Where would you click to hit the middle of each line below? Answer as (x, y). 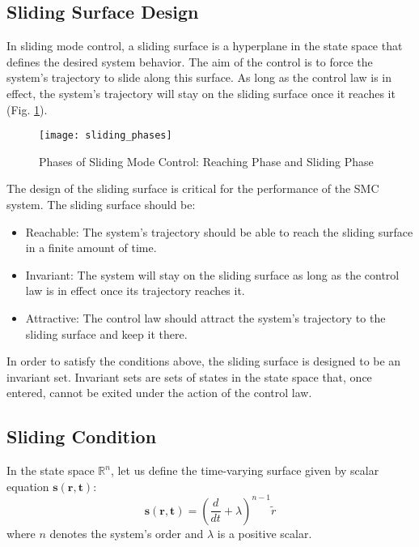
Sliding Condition (82, 436)
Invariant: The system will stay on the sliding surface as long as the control (212, 274)
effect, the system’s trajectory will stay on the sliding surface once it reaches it (201, 93)
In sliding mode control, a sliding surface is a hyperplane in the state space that (205, 46)
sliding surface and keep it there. (106, 333)
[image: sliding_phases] (106, 136)
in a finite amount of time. (91, 248)
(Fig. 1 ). (27, 109)
